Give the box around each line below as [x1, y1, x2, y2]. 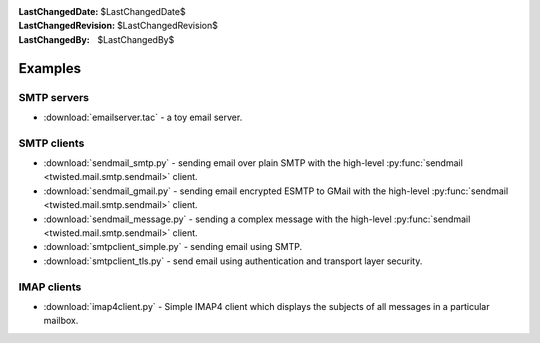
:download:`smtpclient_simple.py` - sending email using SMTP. [43, 241, 303, 253]
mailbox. [43, 315, 79, 327]
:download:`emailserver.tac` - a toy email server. [43, 111, 243, 123]
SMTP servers [18, 90, 90, 104]
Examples [18, 60, 82, 77]
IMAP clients [18, 280, 82, 294]
